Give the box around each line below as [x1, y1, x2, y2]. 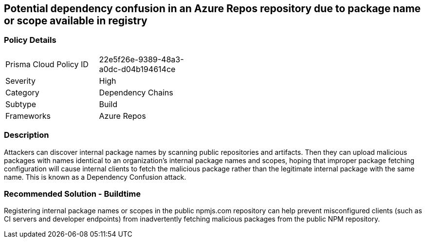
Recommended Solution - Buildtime [4, 188, 141, 199]
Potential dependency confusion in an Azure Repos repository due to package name [4, 2, 421, 15]
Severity [5, 75, 36, 86]
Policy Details [4, 35, 56, 45]
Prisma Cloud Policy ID [5, 59, 89, 69]
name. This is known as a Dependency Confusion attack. [4, 172, 186, 181]
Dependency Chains [99, 87, 173, 97]
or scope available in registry [4, 15, 148, 27]
